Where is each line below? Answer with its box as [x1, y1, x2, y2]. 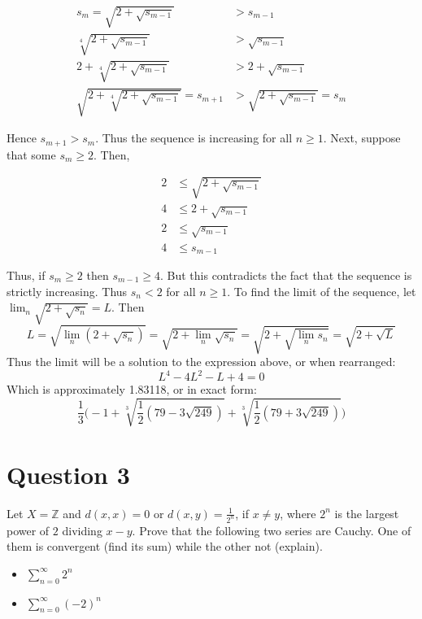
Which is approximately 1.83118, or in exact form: [7, 381, 257, 398]
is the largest [334, 504, 399, 521]
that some [7, 146, 56, 163]
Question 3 [7, 457, 130, 490]
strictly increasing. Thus [7, 282, 128, 299]
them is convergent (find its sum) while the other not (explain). [7, 538, 323, 555]
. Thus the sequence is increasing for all [95, 129, 293, 146]
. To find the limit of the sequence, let [227, 282, 416, 299]
